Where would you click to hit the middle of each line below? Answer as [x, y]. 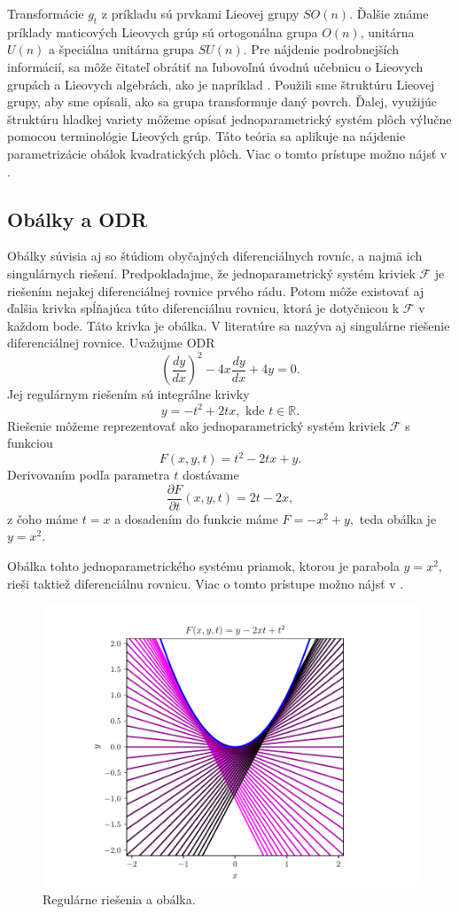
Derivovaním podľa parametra [89, 475]
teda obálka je [398, 518]
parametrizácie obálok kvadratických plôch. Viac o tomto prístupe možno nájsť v [227, 153]
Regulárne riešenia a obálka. [119, 898]
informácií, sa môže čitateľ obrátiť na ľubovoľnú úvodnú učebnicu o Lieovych [215, 66]
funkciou [30, 443]
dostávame [210, 475]
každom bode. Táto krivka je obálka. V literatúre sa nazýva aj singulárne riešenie [229, 325]
